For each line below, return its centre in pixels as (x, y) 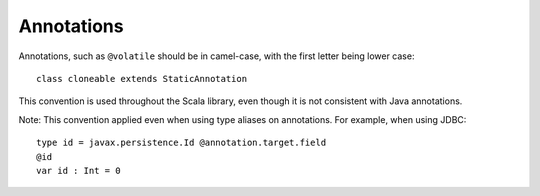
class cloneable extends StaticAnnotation (142, 78)
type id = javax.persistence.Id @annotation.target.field (181, 143)
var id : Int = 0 (78, 170)
